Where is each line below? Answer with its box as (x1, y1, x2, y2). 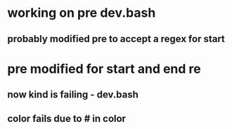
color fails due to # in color (7, 112, 127, 124)
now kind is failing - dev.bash (7, 89, 139, 101)
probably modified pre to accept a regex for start (7, 33, 225, 45)
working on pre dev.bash (7, 5, 156, 21)
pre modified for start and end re (7, 61, 202, 76)
